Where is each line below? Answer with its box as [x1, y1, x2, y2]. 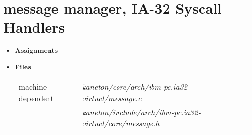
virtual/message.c [82, 92, 142, 103]
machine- [18, 81, 50, 92]
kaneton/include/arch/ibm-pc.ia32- [82, 106, 201, 118]
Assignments [15, 45, 58, 55]
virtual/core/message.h [82, 117, 160, 129]
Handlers [3, 17, 65, 37]
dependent [18, 92, 54, 103]
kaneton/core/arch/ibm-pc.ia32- [82, 81, 190, 92]
